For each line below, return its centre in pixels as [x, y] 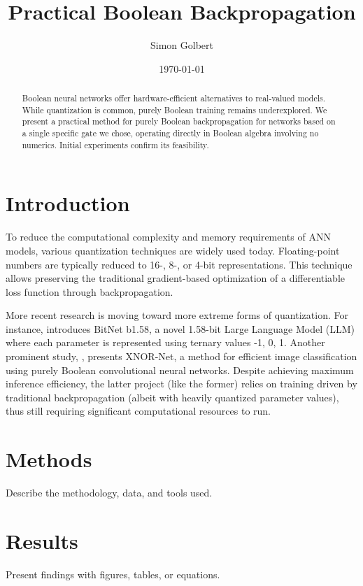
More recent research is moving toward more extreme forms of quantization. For [177, 315]
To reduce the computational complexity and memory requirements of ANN [168, 237]
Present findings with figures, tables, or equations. [113, 574]
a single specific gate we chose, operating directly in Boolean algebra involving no [170, 133]
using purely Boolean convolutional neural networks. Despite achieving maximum [180, 370]
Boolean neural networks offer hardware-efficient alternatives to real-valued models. [174, 98]
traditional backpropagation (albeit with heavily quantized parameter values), [172, 397]
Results [42, 540]
